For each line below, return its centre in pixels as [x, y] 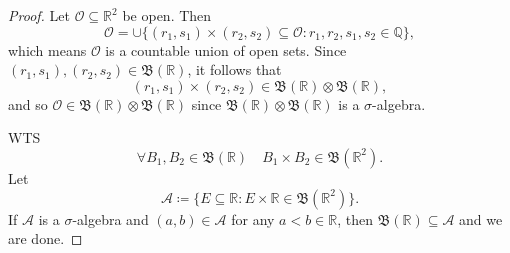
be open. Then [167, 15]
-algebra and [110, 218]
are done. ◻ [45, 238]
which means [47, 49]
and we [481, 218]
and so [28, 103]
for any [253, 218]
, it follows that [234, 69]
